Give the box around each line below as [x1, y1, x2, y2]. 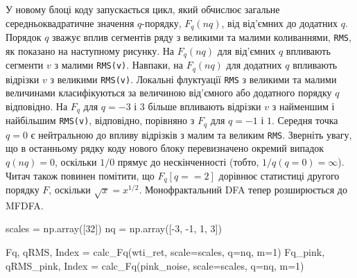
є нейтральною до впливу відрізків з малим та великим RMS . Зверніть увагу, [31, 127, 352, 141]
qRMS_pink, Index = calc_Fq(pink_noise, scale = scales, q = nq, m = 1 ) [6, 258, 304, 272]
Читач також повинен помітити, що [6, 168, 155, 182]
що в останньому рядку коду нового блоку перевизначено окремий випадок [6, 141, 324, 155]
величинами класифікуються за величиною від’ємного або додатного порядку [6, 85, 332, 100]
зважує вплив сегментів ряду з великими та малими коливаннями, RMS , [52, 30, 351, 44]
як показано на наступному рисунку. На [6, 43, 175, 58]
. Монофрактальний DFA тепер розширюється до [139, 182, 347, 197]
